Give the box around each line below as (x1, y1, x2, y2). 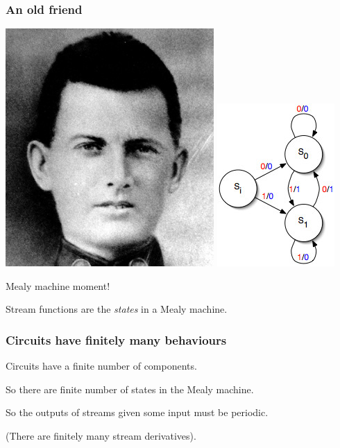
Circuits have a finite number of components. (6, 359, 197, 373)
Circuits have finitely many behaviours (6, 331, 227, 348)
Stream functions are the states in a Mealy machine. (6, 302, 228, 316)
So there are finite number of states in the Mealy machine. (6, 381, 254, 396)
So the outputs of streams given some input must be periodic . (6, 405, 269, 420)
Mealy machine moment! (6, 278, 110, 293)
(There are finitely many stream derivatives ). (6, 429, 196, 442)
